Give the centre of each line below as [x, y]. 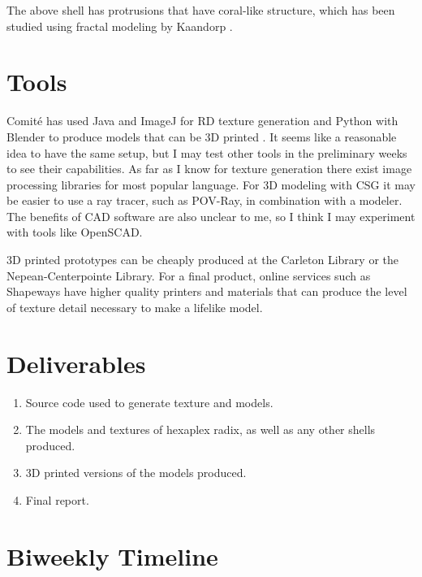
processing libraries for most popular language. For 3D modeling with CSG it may [211, 184]
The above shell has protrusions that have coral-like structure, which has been [201, 10]
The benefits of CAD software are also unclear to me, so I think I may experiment [211, 216]
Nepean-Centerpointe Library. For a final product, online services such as [189, 275]
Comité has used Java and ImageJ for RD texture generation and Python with [202, 121]
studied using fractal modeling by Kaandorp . [120, 26]
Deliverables [76, 363]
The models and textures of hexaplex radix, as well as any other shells [200, 429]
